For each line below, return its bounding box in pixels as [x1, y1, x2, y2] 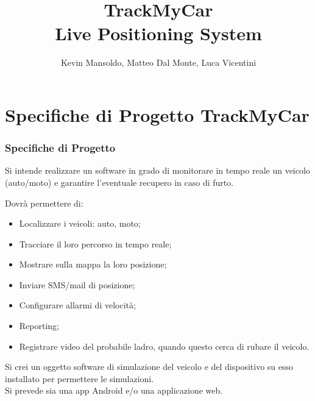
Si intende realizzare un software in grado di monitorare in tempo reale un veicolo [5, 164, 310, 177]
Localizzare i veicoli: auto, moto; [19, 217, 141, 230]
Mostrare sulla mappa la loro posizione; [19, 258, 167, 271]
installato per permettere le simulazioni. [5, 372, 154, 385]
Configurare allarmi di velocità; [19, 299, 136, 311]
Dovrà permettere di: [5, 196, 83, 209]
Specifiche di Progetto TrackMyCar [5, 102, 310, 127]
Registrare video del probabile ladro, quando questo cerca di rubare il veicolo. [19, 339, 310, 352]
